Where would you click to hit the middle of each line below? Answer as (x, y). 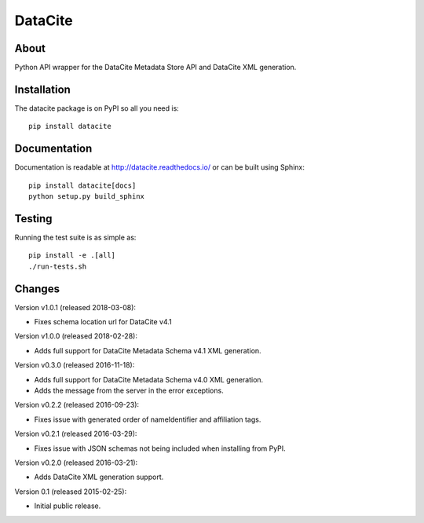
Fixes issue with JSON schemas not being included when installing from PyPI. (160, 448)
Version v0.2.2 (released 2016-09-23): (77, 405)
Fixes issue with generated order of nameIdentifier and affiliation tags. (148, 419)
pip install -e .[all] (72, 256)
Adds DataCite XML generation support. (99, 477)
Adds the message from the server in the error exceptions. (129, 390)
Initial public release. (68, 506)
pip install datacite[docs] (82, 185)
